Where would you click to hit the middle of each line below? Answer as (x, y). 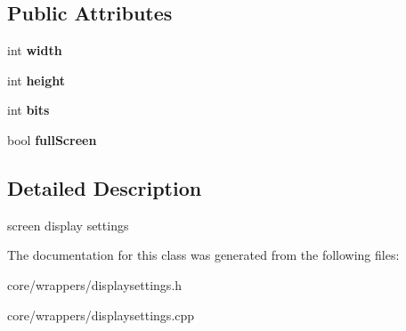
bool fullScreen (52, 139)
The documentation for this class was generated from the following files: (203, 255)
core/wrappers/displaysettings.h (95, 284)
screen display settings (68, 225)
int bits (28, 110)
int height (37, 80)
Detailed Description (105, 187)
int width (35, 50)
